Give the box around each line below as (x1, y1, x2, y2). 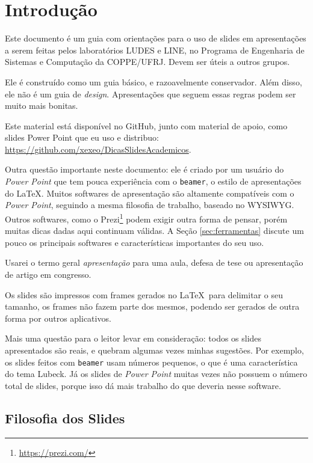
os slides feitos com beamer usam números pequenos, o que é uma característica (5, 355, 298, 368)
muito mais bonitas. (5, 99, 78, 112)
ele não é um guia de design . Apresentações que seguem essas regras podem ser (5, 87, 296, 100)
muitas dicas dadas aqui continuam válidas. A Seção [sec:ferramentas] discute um (5, 224, 304, 237)
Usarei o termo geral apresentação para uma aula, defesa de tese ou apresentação (5, 256, 303, 269)
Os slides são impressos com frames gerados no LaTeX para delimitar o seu (5, 288, 283, 301)
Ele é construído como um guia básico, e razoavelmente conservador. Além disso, (5, 75, 302, 88)
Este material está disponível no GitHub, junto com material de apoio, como (5, 119, 288, 132)
